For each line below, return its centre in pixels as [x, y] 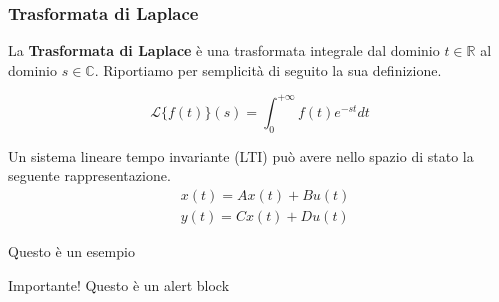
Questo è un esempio [71, 250]
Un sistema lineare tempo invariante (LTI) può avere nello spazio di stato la [241, 155]
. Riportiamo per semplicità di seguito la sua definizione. [268, 69]
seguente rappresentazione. [89, 175]
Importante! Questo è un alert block [119, 284]
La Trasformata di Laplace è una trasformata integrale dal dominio [224, 50]
